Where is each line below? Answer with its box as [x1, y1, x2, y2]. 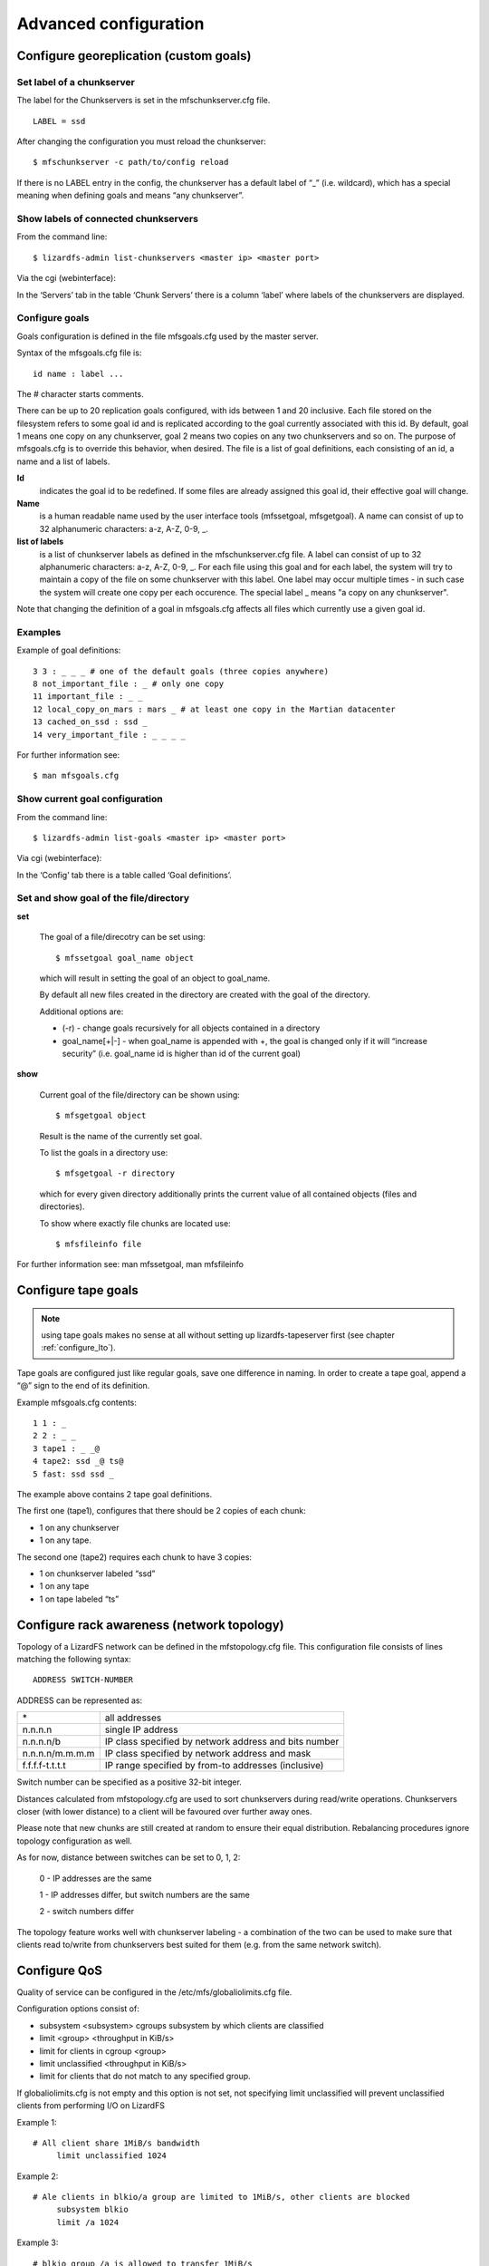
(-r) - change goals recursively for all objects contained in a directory [62, 1022, 321, 1033]
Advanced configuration [16, 14, 205, 34]
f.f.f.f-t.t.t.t [22, 1759, 67, 1772]
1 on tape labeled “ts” [39, 1593, 120, 1604]
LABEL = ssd [33, 116, 86, 126]
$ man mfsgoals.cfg [33, 770, 120, 781]
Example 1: [16, 2116, 57, 2127]
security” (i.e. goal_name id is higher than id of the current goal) [62, 1048, 301, 1059]
